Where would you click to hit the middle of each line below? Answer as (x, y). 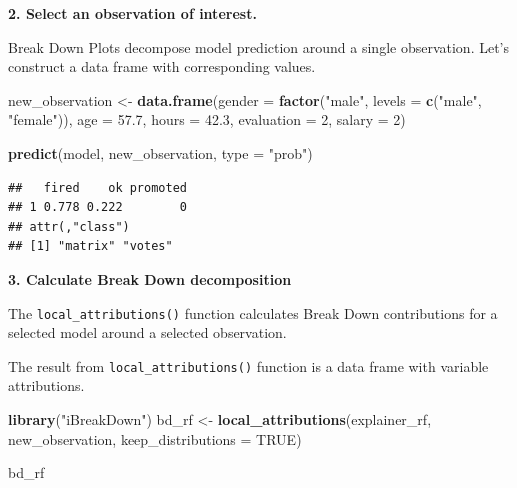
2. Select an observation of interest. (132, 13)
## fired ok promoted (97, 187)
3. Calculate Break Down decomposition (150, 278)
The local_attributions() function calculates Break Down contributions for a (253, 312)
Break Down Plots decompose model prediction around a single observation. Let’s (259, 46)
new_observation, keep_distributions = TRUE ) (155, 438)
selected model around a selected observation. (147, 332)
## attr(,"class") (69, 226)
